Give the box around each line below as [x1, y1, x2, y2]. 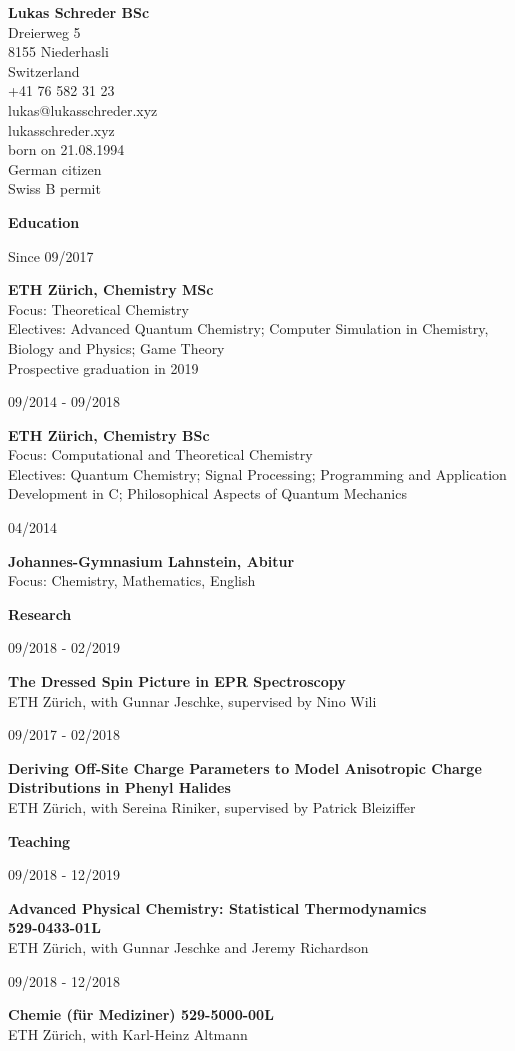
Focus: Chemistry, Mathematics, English [8, 570, 256, 591]
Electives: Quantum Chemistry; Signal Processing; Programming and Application [8, 463, 507, 484]
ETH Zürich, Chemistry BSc [8, 424, 210, 445]
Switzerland [8, 60, 80, 81]
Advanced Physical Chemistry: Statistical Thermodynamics [8, 897, 427, 918]
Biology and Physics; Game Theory [8, 337, 225, 358]
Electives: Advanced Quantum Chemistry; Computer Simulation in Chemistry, [8, 318, 489, 339]
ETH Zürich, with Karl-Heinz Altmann [8, 1023, 248, 1044]
